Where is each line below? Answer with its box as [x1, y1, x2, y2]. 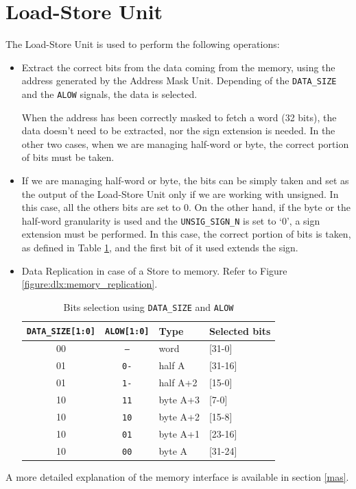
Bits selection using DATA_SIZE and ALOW [63, 299, 234, 314]
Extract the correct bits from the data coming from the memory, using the [21, 60, 335, 74]
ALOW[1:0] [105, 327, 150, 337]
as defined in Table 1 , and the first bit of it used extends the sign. [21, 240, 298, 255]
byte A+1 [158, 426, 200, 440]
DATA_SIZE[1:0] [26, 327, 96, 337]
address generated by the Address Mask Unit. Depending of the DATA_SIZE [21, 73, 337, 88]
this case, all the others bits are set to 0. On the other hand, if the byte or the [21, 200, 351, 214]
